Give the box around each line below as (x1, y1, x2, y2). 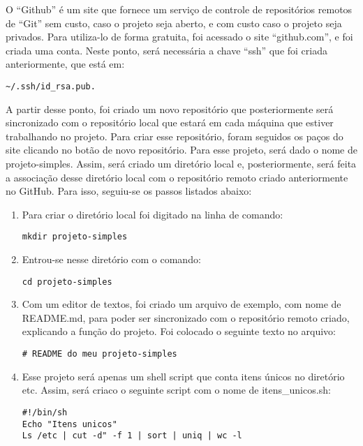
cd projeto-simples (22, 276, 112, 287)
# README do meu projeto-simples (22, 349, 177, 359)
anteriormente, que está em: (6, 57, 125, 71)
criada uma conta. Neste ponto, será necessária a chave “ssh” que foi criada (6, 43, 327, 57)
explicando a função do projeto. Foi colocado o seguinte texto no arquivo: (22, 324, 336, 339)
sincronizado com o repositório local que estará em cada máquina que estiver (6, 115, 334, 130)
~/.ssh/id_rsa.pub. (6, 81, 96, 91)
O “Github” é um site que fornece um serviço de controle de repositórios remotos (6, 2, 353, 16)
